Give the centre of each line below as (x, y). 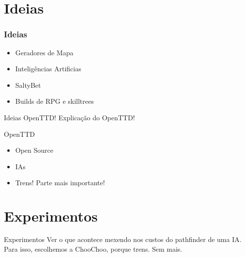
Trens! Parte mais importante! (60, 183)
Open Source (34, 150)
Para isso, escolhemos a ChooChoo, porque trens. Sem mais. (93, 249)
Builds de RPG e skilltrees (54, 101)
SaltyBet (28, 85)
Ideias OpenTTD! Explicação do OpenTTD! (69, 117)
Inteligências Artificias (48, 69)
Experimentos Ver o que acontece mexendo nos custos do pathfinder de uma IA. (123, 239)
